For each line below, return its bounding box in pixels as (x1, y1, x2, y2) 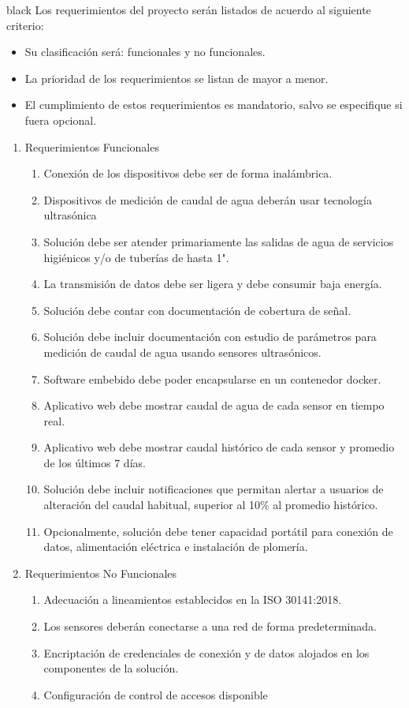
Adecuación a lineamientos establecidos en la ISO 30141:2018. (43, 591, 342, 608)
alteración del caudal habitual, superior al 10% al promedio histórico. (43, 496, 378, 513)
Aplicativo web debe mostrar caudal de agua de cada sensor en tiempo (43, 397, 385, 414)
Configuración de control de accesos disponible (43, 686, 268, 702)
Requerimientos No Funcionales (24, 564, 177, 581)
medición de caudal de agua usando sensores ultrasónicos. (43, 343, 322, 360)
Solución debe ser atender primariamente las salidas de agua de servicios (43, 233, 394, 249)
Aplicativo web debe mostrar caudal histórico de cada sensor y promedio (43, 439, 395, 455)
